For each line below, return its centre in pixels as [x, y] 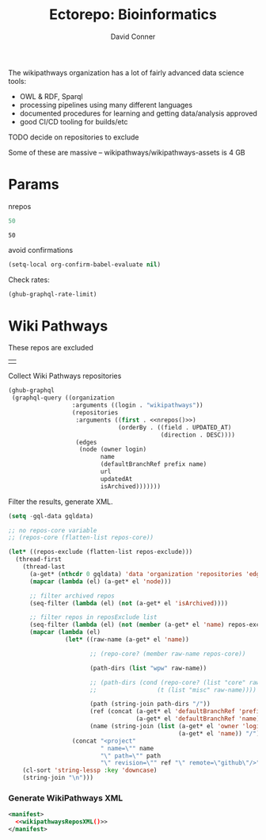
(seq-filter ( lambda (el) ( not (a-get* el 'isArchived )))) [128, 603]
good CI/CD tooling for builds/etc [74, 121]
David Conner [133, 36]
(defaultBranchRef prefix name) [154, 464]
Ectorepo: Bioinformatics [133, 15]
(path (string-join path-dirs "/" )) [150, 704]
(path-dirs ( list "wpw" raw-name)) [148, 668]
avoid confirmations [41, 250]
